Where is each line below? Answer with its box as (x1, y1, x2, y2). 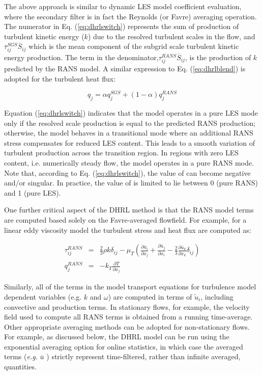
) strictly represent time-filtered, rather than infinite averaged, (46, 351, 241, 362)
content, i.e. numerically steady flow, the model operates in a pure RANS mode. (4, 157, 254, 168)
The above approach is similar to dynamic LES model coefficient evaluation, (4, 1, 242, 11)
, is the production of (185, 51, 251, 62)
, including (200, 291, 234, 302)
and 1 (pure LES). (4, 187, 61, 198)
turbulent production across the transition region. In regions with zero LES (4, 147, 239, 158)
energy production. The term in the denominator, (4, 51, 159, 62)
